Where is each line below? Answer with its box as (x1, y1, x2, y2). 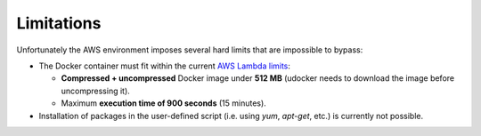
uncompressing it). (61, 85, 131, 96)
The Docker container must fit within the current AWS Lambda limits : (38, 60, 291, 71)
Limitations (16, 13, 102, 33)
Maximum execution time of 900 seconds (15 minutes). (61, 98, 266, 108)
